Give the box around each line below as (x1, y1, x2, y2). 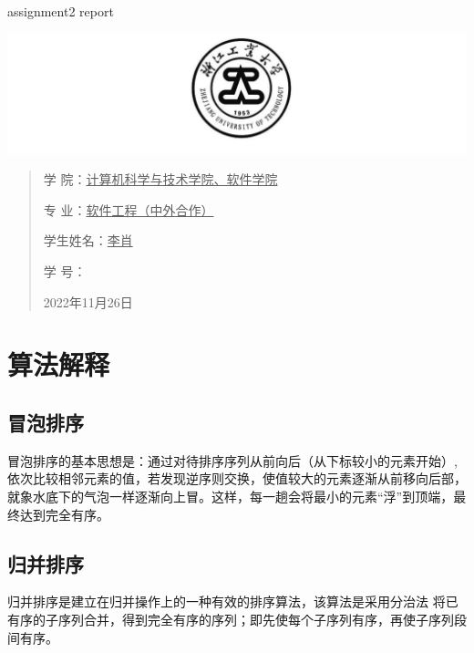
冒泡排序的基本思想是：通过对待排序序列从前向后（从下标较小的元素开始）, (7, 451, 458, 470)
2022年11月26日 (43, 292, 133, 311)
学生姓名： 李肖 (43, 231, 133, 250)
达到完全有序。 (19, 504, 109, 523)
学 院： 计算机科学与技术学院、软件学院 (43, 170, 278, 189)
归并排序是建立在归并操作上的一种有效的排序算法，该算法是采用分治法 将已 (7, 592, 459, 611)
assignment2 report (7, 2, 114, 21)
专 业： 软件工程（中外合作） (43, 200, 214, 219)
